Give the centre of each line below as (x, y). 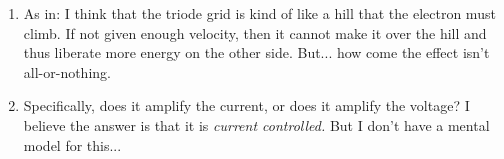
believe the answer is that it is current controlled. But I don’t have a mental (256, 124)
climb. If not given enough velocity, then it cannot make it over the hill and (255, 32)
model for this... (72, 144)
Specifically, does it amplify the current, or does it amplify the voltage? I (246, 105)
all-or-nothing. (67, 71)
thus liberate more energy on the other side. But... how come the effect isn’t (256, 52)
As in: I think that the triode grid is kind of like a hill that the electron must (259, 13)
